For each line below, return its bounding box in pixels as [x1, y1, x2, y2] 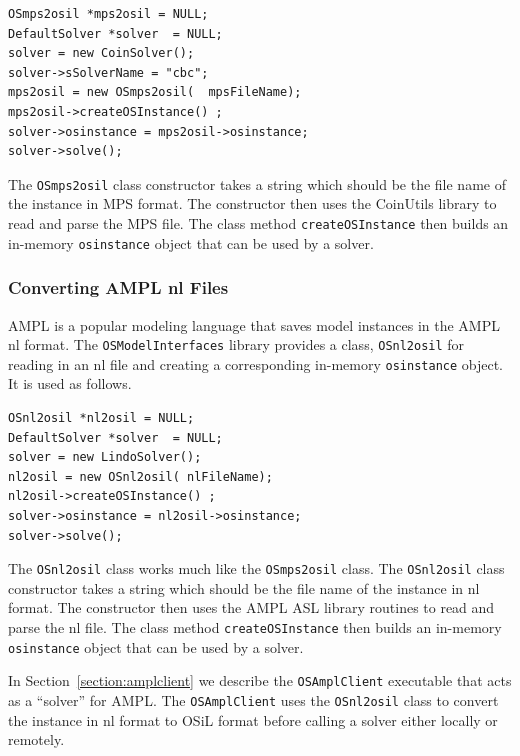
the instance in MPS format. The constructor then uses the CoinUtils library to [8, 193, 497, 214]
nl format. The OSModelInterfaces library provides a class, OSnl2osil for [8, 334, 465, 355]
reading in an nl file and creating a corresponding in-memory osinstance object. [8, 353, 504, 374]
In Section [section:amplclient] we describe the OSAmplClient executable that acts [8, 670, 512, 691]
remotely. [8, 729, 65, 750]
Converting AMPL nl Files [8, 275, 229, 300]
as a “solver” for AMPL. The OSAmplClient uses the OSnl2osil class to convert [8, 690, 499, 710]
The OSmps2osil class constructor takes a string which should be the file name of [8, 173, 506, 194]
